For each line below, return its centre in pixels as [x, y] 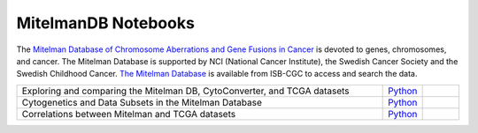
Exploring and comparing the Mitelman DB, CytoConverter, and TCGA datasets [185, 91]
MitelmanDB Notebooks [105, 23]
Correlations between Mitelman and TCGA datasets [129, 114]
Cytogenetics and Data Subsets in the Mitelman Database [142, 102]
